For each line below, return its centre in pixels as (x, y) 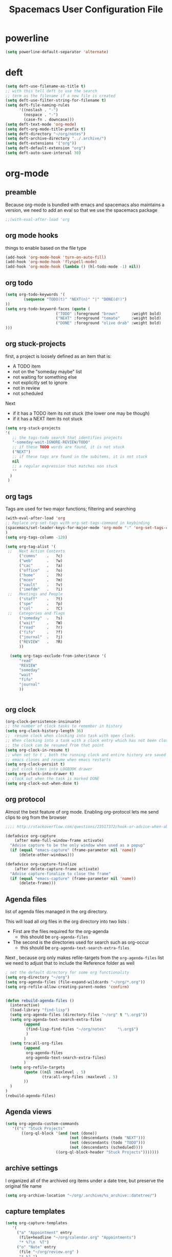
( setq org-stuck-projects (33, 428)
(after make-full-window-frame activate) (59, 841)
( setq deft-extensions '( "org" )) (41, 144)
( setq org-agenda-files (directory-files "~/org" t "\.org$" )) (79, 1015)
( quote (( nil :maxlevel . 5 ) (55, 1072)
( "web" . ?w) (41, 561)
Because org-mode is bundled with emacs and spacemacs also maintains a (85, 205)
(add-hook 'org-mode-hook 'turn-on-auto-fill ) (56, 257)
